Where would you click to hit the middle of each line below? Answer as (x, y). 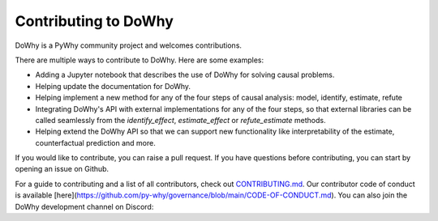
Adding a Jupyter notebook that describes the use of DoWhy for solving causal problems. (185, 75)
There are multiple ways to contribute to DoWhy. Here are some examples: (139, 60)
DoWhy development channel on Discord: (84, 206)
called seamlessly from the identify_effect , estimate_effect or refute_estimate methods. (180, 120)
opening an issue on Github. (62, 169)
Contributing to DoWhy (94, 21)
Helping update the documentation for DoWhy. (113, 86)
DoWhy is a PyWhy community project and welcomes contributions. (129, 45)
